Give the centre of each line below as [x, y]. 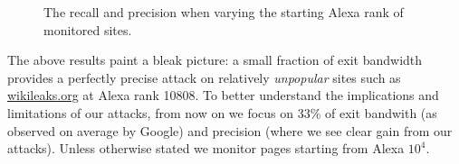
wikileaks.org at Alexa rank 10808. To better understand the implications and [223, 95]
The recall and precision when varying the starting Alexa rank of [224, 12]
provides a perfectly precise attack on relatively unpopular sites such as [204, 77]
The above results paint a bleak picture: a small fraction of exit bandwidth [215, 60]
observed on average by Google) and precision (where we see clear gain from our [230, 130]
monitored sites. [88, 29]
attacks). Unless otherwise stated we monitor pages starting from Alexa [206, 148]
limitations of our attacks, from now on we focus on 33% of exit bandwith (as [222, 112]
